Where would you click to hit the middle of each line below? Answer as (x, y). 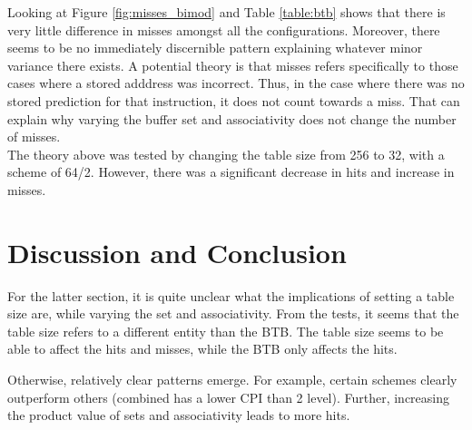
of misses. (34, 137)
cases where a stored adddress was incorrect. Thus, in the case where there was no (236, 83)
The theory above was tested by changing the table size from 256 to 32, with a (226, 154)
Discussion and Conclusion (177, 252)
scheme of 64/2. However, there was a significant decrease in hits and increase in (231, 172)
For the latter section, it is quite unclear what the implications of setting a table (231, 295)
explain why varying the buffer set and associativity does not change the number (232, 118)
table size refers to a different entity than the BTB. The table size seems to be (226, 331)
